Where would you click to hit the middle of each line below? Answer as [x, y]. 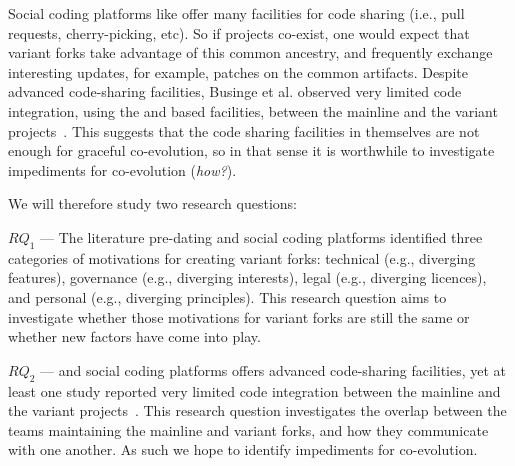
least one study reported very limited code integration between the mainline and [254, 390]
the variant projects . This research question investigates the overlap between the [257, 410]
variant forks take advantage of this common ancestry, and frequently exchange [250, 52]
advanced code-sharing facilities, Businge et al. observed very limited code [235, 91]
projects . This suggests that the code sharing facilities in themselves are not [244, 130]
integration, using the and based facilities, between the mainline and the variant [253, 110]
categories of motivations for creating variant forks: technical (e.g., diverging [242, 257]
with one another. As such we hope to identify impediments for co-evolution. [243, 449]
